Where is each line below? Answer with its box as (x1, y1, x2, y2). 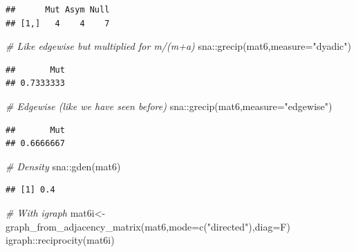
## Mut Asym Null (6, 5, 110, 15)
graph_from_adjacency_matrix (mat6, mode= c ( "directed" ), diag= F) (6, 219, 290, 233)
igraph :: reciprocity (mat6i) (6, 233, 115, 247)
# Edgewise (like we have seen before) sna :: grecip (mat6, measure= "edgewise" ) (6, 98, 332, 113)
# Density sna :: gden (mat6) (6, 159, 121, 173)
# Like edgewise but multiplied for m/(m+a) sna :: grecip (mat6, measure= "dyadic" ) (6, 39, 352, 53)
